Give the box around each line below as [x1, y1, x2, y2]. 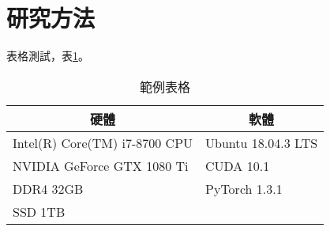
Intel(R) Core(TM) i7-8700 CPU [13, 133, 193, 152]
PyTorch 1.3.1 [205, 179, 283, 198]
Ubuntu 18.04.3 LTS [205, 133, 318, 152]
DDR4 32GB [13, 179, 84, 198]
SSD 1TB [13, 202, 66, 221]
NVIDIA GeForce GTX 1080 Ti [13, 156, 189, 175]
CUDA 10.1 [205, 156, 270, 175]
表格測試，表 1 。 [6, 47, 89, 64]
